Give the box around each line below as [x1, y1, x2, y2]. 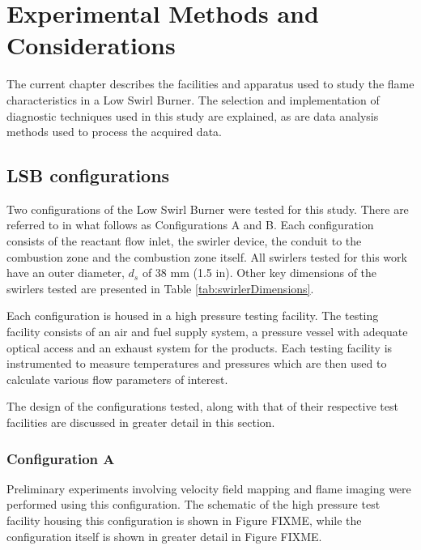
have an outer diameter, [6, 264, 125, 281]
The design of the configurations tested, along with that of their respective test [6, 398, 398, 415]
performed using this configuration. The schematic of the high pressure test [6, 496, 381, 513]
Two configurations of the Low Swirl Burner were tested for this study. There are [6, 200, 409, 217]
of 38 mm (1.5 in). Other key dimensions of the [142, 264, 377, 281]
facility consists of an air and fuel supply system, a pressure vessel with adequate [6, 323, 408, 340]
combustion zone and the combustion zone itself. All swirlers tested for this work [6, 248, 407, 265]
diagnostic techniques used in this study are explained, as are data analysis [6, 107, 379, 124]
